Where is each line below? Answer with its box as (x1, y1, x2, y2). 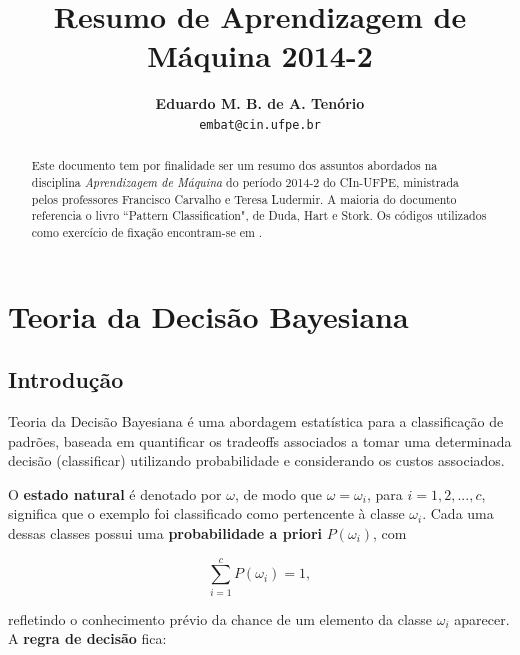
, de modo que (234, 483, 323, 504)
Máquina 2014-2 (147, 35, 373, 76)
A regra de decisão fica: (8, 628, 167, 649)
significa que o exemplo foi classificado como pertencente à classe (8, 503, 405, 524)
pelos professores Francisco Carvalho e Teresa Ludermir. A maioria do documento (31, 190, 457, 207)
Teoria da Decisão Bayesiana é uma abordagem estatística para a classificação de (8, 411, 504, 432)
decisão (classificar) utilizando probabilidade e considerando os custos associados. (8, 450, 505, 471)
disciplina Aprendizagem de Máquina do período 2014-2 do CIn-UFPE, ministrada (31, 174, 459, 191)
